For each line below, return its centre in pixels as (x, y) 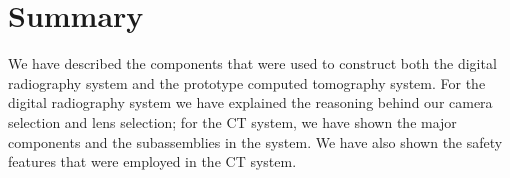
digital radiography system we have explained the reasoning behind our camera (250, 102)
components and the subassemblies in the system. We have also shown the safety (255, 141)
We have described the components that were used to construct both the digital (252, 63)
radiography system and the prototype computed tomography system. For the (247, 82)
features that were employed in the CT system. (152, 161)
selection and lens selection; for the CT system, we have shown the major (232, 121)
